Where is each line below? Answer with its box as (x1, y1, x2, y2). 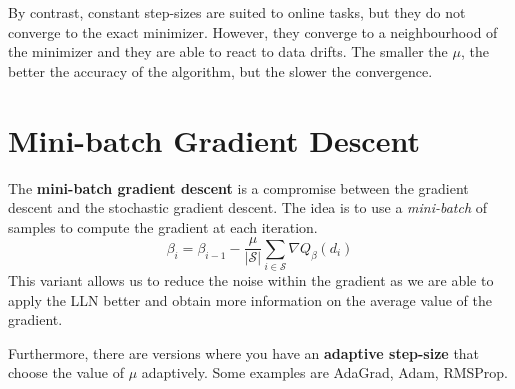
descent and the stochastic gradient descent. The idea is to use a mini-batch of (8, 197, 488, 218)
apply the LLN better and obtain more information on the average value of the (8, 289, 492, 310)
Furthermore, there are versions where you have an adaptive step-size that (8, 342, 480, 363)
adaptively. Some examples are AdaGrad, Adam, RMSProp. (141, 362, 509, 383)
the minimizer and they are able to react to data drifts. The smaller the (8, 41, 448, 62)
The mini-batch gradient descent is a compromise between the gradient (8, 177, 469, 198)
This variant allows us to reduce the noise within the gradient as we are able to (8, 270, 494, 291)
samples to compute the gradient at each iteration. (8, 216, 318, 237)
